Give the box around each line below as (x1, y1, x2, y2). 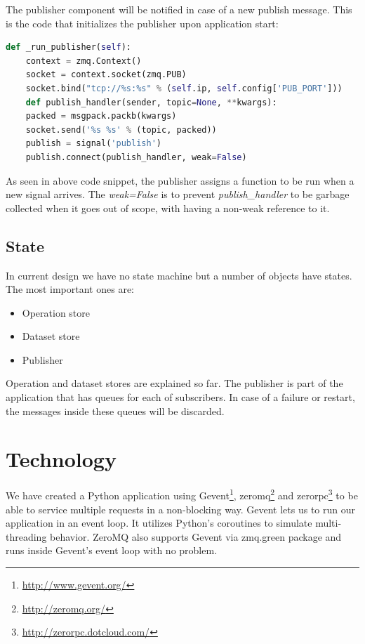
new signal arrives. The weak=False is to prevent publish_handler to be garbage (6, 187, 350, 202)
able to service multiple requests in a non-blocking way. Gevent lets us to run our (6, 501, 356, 516)
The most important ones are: (6, 282, 134, 296)
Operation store (22, 305, 91, 320)
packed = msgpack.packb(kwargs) (25, 111, 177, 121)
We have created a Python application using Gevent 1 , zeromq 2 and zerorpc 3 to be (6, 486, 358, 503)
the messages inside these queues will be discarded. (6, 403, 225, 418)
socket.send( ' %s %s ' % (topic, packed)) (25, 124, 217, 135)
